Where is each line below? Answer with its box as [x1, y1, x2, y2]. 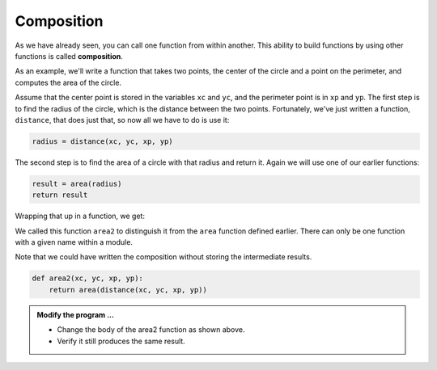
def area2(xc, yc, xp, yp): [32, 274, 143, 283]
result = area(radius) [32, 179, 122, 188]
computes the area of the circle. [15, 78, 121, 87]
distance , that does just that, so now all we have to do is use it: [15, 115, 230, 124]
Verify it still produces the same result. [57, 336, 185, 346]
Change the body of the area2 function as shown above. [57, 325, 246, 334]
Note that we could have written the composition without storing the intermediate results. [15, 252, 312, 262]
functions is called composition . [15, 51, 123, 61]
